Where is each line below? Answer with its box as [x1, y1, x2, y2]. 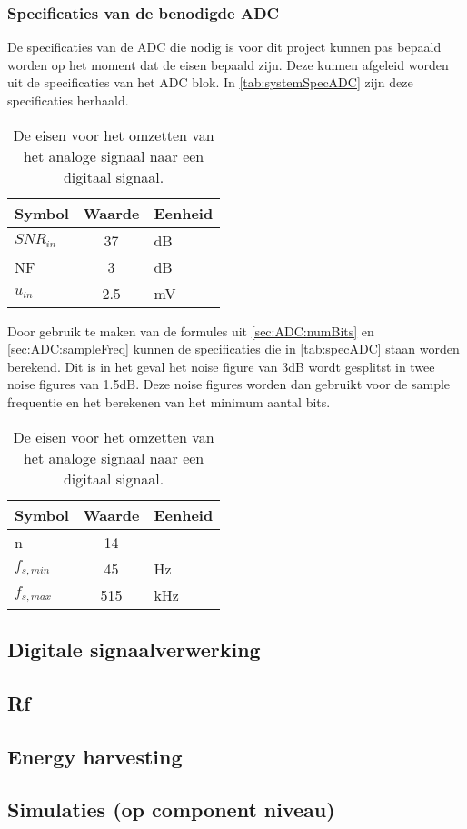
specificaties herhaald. [7, 91, 129, 109]
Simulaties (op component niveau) [7, 795, 335, 824]
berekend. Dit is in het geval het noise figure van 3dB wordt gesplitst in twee [7, 356, 435, 375]
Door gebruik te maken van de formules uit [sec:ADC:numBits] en [7, 321, 374, 340]
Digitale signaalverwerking [7, 634, 261, 663]
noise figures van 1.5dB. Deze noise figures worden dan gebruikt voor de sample [7, 375, 451, 394]
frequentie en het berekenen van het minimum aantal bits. [7, 392, 331, 411]
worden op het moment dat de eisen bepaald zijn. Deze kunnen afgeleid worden [7, 55, 449, 74]
